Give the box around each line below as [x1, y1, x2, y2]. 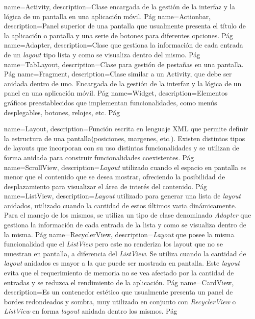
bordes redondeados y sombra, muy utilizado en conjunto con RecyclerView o [4, 296, 236, 306]
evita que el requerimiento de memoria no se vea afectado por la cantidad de [4, 268, 234, 278]
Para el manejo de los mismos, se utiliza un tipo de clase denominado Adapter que [4, 210, 251, 220]
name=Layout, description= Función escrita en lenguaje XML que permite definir [4, 123, 248, 134]
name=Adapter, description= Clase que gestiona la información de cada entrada [4, 40, 243, 50]
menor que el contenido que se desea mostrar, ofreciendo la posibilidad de [4, 172, 225, 182]
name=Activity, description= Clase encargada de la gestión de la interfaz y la [4, 1, 235, 11]
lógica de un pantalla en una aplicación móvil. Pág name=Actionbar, [4, 11, 211, 21]
